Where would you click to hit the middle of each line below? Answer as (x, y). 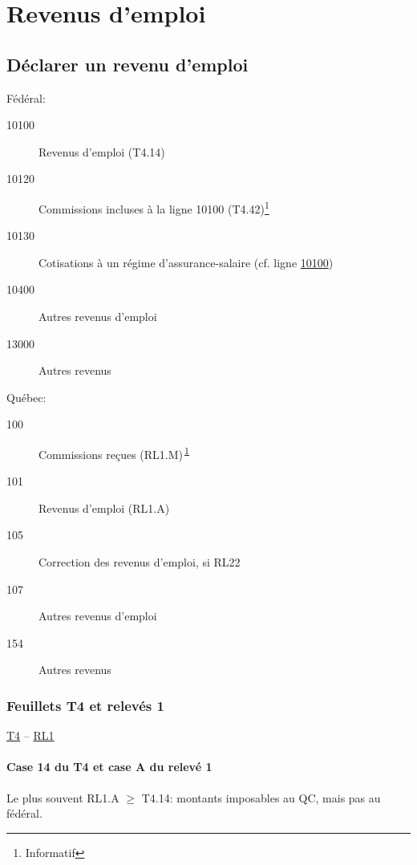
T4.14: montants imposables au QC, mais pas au (261, 797)
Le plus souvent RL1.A (63, 797)
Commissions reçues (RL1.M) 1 (114, 453)
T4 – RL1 (30, 735)
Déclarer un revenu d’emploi (128, 64)
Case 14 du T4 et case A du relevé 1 (109, 767)
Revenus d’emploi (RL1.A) (104, 508)
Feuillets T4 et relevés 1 (85, 705)
